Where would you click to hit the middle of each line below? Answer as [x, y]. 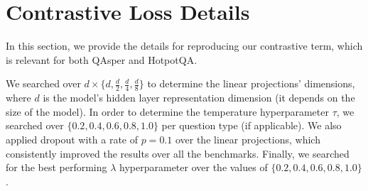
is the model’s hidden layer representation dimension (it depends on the [199, 98]
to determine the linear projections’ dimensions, [251, 83]
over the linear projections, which [248, 139]
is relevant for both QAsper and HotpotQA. [102, 59]
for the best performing [56, 167]
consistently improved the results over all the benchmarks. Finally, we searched [178, 153]
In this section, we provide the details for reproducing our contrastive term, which [184, 46]
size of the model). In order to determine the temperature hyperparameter [167, 111]
